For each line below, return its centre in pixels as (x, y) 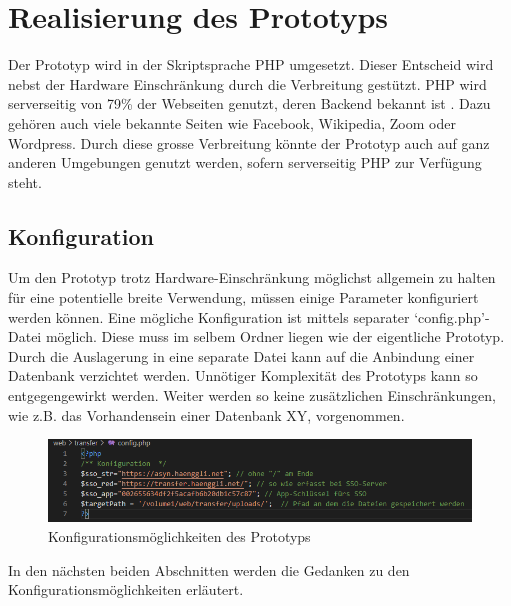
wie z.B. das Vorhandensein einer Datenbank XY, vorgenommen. (206, 414)
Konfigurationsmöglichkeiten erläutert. (126, 589)
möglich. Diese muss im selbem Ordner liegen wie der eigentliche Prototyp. (275, 336)
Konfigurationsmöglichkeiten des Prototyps (179, 536)
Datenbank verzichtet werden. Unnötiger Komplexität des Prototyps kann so (243, 375)
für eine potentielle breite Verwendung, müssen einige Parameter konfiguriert (243, 297)
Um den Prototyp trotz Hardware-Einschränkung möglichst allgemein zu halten (252, 277)
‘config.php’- (452, 316)
